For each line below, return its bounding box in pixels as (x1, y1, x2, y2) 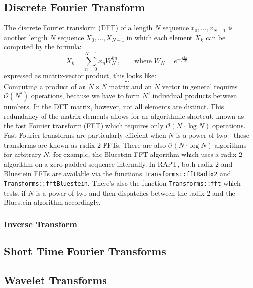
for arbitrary (4, 149, 42, 159)
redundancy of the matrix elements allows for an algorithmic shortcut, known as (4, 111, 244, 121)
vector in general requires (162, 81, 238, 91)
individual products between (152, 90, 237, 101)
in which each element (126, 32, 193, 42)
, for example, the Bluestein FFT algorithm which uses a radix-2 (49, 149, 242, 159)
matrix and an (109, 81, 152, 91)
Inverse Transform (4, 218, 78, 230)
